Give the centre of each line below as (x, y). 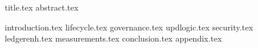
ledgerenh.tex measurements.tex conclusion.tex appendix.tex (113, 38)
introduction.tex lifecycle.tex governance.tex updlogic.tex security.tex (129, 27)
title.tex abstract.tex (42, 7)
